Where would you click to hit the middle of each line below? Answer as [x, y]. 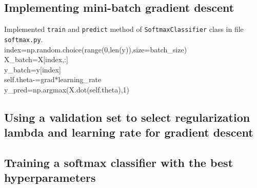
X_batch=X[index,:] [36, 59]
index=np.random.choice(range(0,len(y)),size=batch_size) [96, 49]
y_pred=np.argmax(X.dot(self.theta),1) [67, 89]
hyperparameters [50, 177]
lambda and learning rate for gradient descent [129, 132]
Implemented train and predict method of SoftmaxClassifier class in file [124, 29]
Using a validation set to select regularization [127, 117]
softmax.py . [24, 39]
